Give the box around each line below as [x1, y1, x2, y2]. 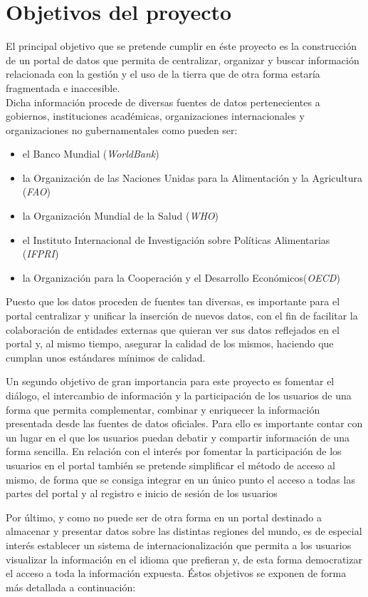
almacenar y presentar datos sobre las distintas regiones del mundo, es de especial [6, 524, 362, 539]
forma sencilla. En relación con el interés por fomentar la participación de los [6, 444, 342, 459]
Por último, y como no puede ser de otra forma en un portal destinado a [6, 509, 322, 524]
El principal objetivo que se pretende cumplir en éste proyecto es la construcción [6, 39, 357, 53]
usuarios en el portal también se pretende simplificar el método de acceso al [6, 457, 335, 472]
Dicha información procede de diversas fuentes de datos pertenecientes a [6, 94, 320, 109]
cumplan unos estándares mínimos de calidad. [6, 349, 206, 364]
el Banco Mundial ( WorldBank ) [22, 146, 159, 161]
